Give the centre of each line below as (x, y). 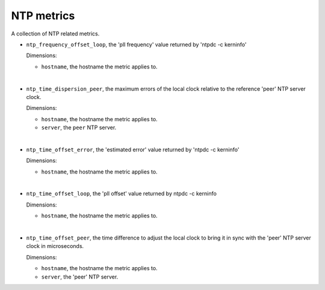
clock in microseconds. (55, 246)
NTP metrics (43, 16)
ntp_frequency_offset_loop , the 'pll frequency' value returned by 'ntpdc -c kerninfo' (136, 44)
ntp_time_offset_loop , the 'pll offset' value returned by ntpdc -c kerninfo (121, 194)
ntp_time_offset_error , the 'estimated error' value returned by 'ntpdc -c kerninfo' (133, 150)
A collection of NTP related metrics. (55, 34)
